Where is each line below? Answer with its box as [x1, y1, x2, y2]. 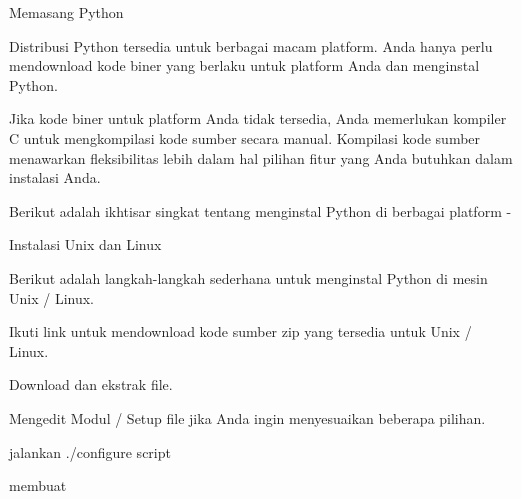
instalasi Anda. [9, 167, 101, 188]
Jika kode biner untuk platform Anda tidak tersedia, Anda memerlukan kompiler [9, 108, 507, 129]
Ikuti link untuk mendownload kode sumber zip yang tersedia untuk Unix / [9, 321, 472, 342]
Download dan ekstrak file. [9, 374, 173, 395]
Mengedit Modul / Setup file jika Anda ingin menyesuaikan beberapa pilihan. [9, 407, 486, 428]
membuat [9, 475, 67, 496]
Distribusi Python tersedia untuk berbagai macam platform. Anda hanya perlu [9, 35, 493, 56]
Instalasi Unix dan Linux [9, 234, 162, 255]
